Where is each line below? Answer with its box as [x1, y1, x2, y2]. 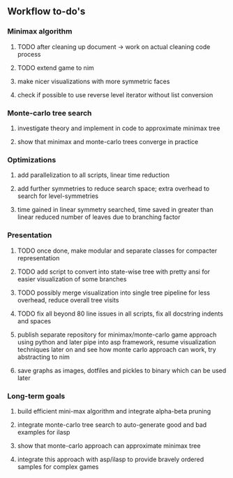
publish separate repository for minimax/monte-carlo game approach [17, 330, 217, 339]
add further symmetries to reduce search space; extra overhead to [17, 185, 210, 193]
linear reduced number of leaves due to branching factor [17, 213, 181, 221]
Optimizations [7, 155, 57, 164]
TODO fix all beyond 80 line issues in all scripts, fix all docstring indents [17, 309, 223, 318]
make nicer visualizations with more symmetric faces [17, 77, 170, 85]
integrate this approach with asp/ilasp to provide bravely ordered [17, 455, 204, 463]
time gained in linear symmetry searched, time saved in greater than [17, 206, 214, 214]
